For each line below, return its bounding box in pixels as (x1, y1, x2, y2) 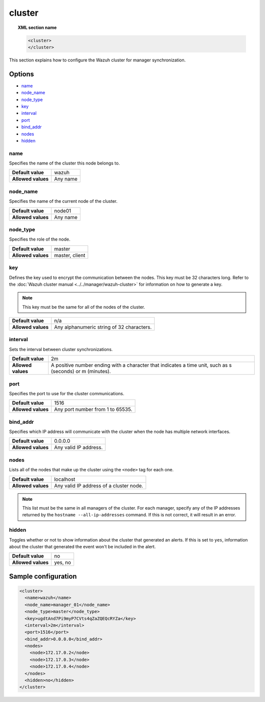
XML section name (18, 25, 57, 30)
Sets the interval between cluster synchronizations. (9, 346, 113, 352)
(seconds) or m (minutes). (51, 368, 111, 375)
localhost (54, 476, 76, 483)
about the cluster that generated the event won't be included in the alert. (9, 543, 156, 549)
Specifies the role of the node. (9, 236, 71, 243)
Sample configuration (9, 572, 77, 580)
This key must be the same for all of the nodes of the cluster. (22, 304, 145, 310)
